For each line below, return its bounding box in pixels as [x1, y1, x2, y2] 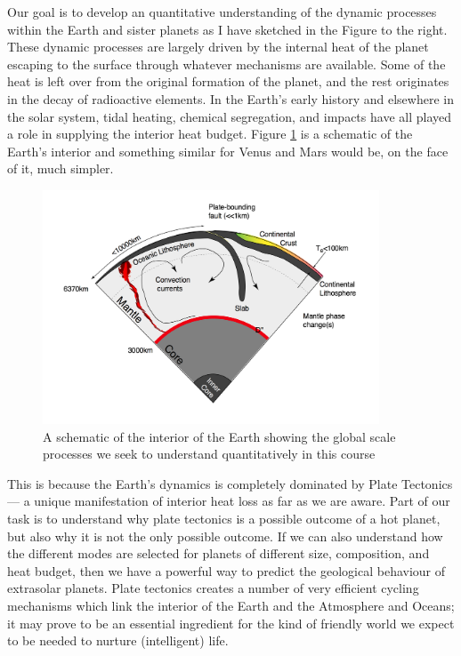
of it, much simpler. [7, 159, 114, 178]
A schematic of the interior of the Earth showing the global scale [43, 427, 396, 445]
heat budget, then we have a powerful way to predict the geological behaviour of [7, 561, 446, 580]
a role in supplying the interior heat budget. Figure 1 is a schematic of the [7, 124, 413, 143]
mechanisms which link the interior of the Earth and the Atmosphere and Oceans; [7, 596, 455, 615]
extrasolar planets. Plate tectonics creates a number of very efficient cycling [7, 579, 419, 597]
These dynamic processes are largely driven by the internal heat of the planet [7, 37, 429, 56]
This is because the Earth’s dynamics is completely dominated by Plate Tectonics [7, 474, 453, 492]
